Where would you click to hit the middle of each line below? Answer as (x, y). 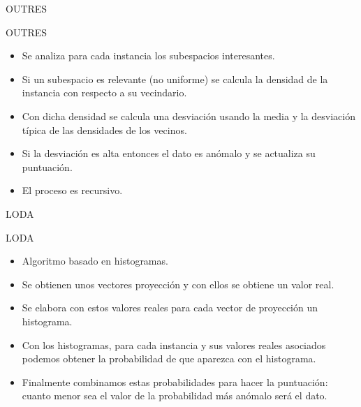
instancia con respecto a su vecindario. (104, 92)
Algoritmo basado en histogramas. (95, 261)
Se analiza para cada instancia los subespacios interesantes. (148, 55)
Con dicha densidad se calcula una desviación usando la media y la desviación (189, 116)
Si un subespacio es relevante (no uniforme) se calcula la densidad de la (175, 79)
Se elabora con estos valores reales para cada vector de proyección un (170, 308)
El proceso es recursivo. (72, 190)
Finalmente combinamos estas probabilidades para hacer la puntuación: (175, 382)
